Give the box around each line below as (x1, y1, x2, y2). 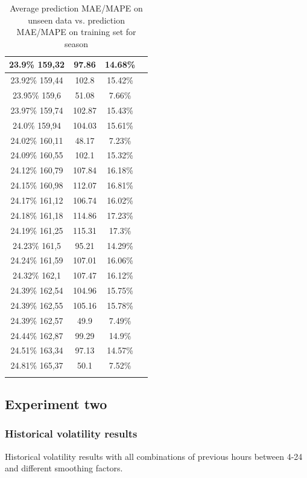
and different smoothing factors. (5, 462, 123, 474)
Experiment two (5, 394, 107, 413)
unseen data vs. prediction (28, 13, 125, 26)
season (65, 37, 89, 50)
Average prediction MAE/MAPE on (10, 2, 143, 14)
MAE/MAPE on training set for (16, 25, 136, 38)
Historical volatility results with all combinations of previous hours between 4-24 (5, 450, 303, 462)
